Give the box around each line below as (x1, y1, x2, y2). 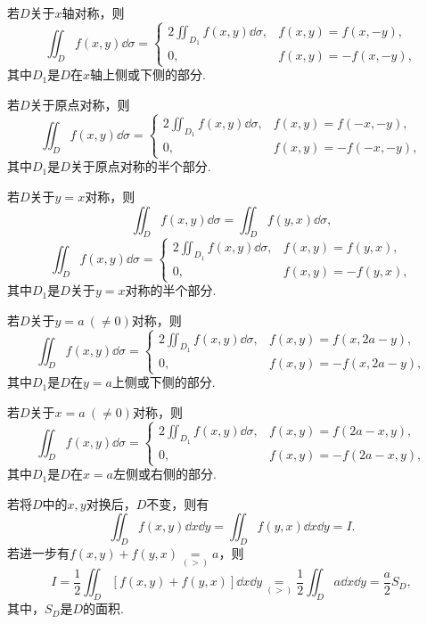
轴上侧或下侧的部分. (89, 65, 206, 84)
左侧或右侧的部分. (112, 464, 217, 483)
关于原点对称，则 (29, 94, 130, 113)
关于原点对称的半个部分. (70, 157, 211, 176)
